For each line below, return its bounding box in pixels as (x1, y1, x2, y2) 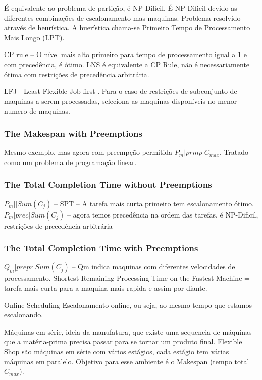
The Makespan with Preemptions (4, 127, 142, 139)
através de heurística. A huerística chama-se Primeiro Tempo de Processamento (4, 22, 250, 33)
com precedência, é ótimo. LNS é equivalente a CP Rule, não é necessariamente (4, 59, 250, 69)
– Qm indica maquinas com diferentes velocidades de (72, 261, 235, 272)
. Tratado (219, 147, 249, 157)
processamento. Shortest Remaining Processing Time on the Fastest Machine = (4, 273, 250, 283)
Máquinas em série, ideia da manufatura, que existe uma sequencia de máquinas (4, 326, 252, 337)
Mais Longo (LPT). (4, 32, 65, 42)
